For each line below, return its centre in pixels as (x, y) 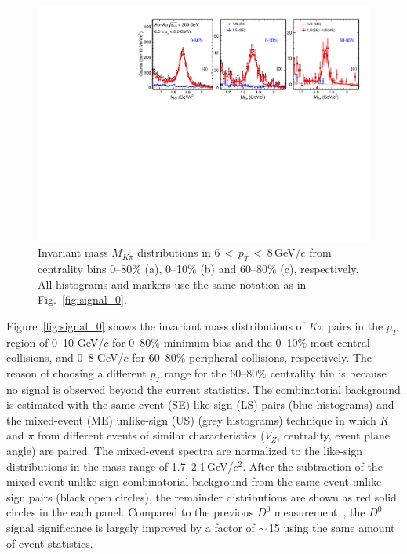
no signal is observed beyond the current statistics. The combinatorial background (203, 389)
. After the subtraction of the (313, 466)
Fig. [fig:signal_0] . (82, 299)
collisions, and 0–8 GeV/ (65, 357)
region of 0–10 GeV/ (55, 342)
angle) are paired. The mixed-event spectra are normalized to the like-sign (185, 450)
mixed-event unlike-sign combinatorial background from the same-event (178, 481)
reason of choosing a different (76, 372)
